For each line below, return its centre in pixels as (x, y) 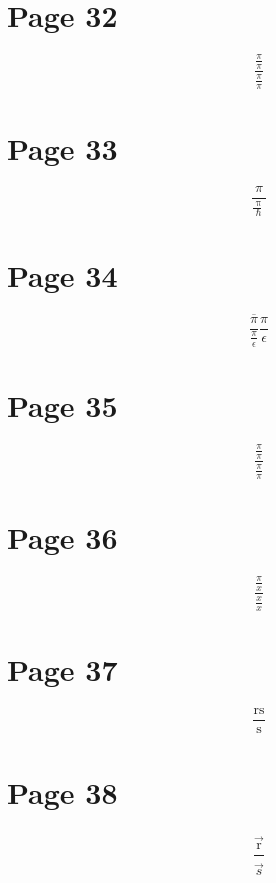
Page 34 (62, 274)
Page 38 (62, 791)
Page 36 (62, 537)
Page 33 (62, 147)
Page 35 (62, 404)
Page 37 (62, 669)
